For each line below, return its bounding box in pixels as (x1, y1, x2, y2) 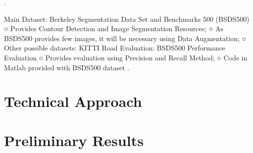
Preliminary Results (4, 130, 144, 150)
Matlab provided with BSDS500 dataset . (4, 62, 129, 72)
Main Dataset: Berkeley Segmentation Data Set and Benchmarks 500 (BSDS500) (4, 13, 250, 24)
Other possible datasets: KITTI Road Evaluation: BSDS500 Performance (4, 43, 226, 53)
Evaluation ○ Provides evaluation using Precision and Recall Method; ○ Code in (4, 52, 248, 62)
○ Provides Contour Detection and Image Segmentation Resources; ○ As (4, 23, 223, 34)
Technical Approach (4, 91, 142, 111)
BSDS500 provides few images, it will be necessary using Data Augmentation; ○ (4, 33, 246, 43)
